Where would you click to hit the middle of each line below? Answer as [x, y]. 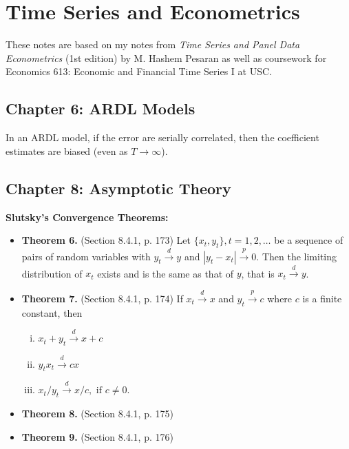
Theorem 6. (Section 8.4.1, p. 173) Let [106, 240]
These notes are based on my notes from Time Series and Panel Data [153, 44]
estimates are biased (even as [67, 150]
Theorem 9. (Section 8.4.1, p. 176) [97, 436]
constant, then [52, 312]
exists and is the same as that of [166, 273]
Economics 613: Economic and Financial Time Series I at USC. [139, 71]
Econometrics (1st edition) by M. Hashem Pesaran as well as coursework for [166, 58]
